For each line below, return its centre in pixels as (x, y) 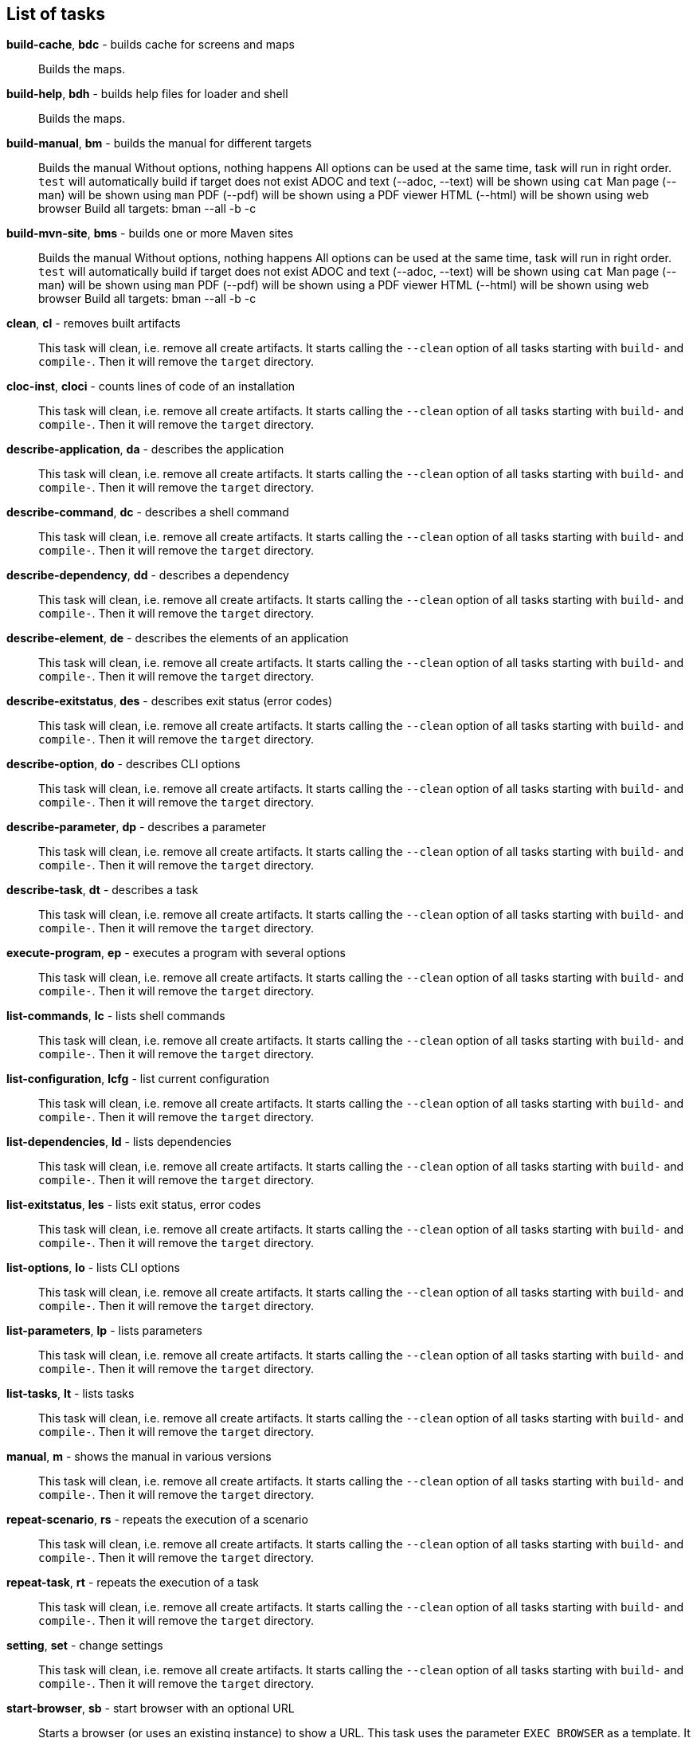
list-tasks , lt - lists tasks (70, 1394)
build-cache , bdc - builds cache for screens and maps (151, 45)
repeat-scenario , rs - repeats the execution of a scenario (157, 1520)
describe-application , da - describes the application (145, 449)
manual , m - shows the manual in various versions (139, 1457)
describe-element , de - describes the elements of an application (178, 638)
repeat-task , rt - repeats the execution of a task (133, 1583)
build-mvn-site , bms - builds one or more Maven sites (150, 233)
